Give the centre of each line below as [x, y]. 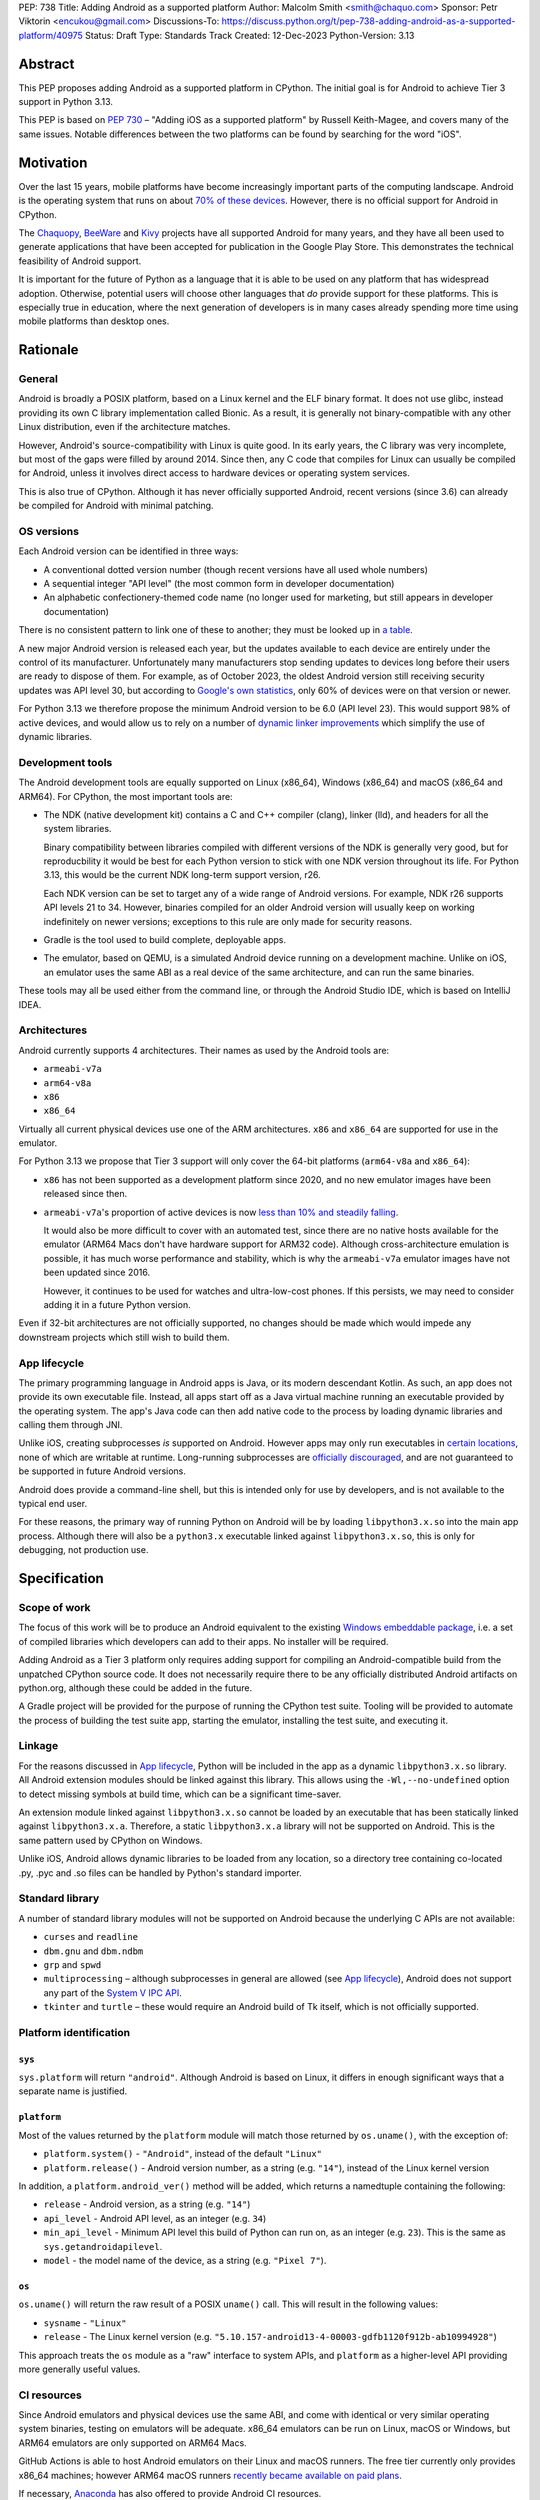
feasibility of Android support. [80, 261]
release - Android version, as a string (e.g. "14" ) [147, 2204]
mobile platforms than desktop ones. [94, 321]
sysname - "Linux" [85, 2322]
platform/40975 [51, 35]
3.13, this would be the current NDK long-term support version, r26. [182, 875]
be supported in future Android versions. [102, 1471]
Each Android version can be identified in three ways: [128, 551]
